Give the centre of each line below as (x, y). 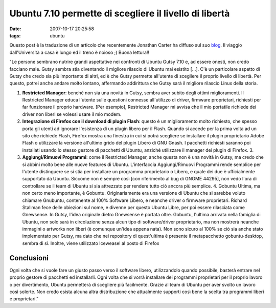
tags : (15, 35)
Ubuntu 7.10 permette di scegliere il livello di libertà (120, 13)
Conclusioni (29, 258)
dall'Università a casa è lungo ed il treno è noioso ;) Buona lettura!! (79, 52)
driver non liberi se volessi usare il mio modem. (72, 114)
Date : (15, 29)
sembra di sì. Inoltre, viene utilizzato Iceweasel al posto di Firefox (91, 243)
